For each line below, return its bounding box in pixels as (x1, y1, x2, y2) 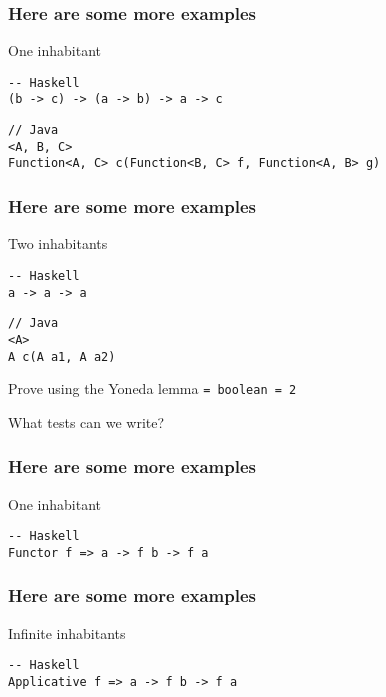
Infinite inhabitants (8, 622, 126, 643)
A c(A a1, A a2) (8, 349, 116, 364)
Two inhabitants (8, 233, 108, 254)
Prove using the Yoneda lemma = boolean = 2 (8, 378, 297, 399)
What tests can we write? (8, 411, 165, 432)
